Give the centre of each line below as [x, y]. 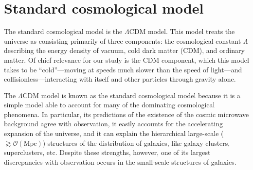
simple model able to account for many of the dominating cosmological [109, 105]
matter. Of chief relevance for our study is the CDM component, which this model [126, 59]
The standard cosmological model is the [63, 31]
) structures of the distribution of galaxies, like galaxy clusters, [136, 143]
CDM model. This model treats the [182, 31]
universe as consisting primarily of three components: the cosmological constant [123, 41]
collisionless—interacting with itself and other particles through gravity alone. [120, 79]
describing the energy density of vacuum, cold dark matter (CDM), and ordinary [124, 50]
